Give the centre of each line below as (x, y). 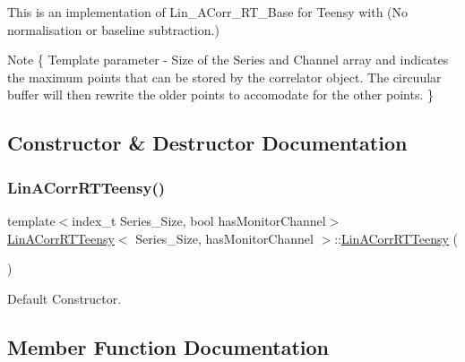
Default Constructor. (65, 298)
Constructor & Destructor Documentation (207, 143)
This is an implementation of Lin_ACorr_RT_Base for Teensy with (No (208, 12)
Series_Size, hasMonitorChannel (224, 238)
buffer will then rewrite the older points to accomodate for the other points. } (220, 95)
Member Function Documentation (168, 346)
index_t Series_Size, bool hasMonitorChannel (199, 220)
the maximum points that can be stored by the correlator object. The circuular (224, 77)
